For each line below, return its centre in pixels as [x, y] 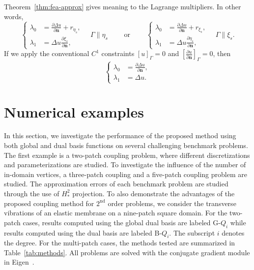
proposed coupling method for [49, 203]
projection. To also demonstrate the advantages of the [154, 193]
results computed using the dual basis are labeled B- [83, 232]
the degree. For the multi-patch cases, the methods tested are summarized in [120, 243]
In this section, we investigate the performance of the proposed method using [120, 135]
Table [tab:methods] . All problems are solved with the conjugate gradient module [127, 252]
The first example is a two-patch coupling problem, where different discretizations [127, 155]
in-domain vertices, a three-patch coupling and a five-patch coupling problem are [126, 174]
